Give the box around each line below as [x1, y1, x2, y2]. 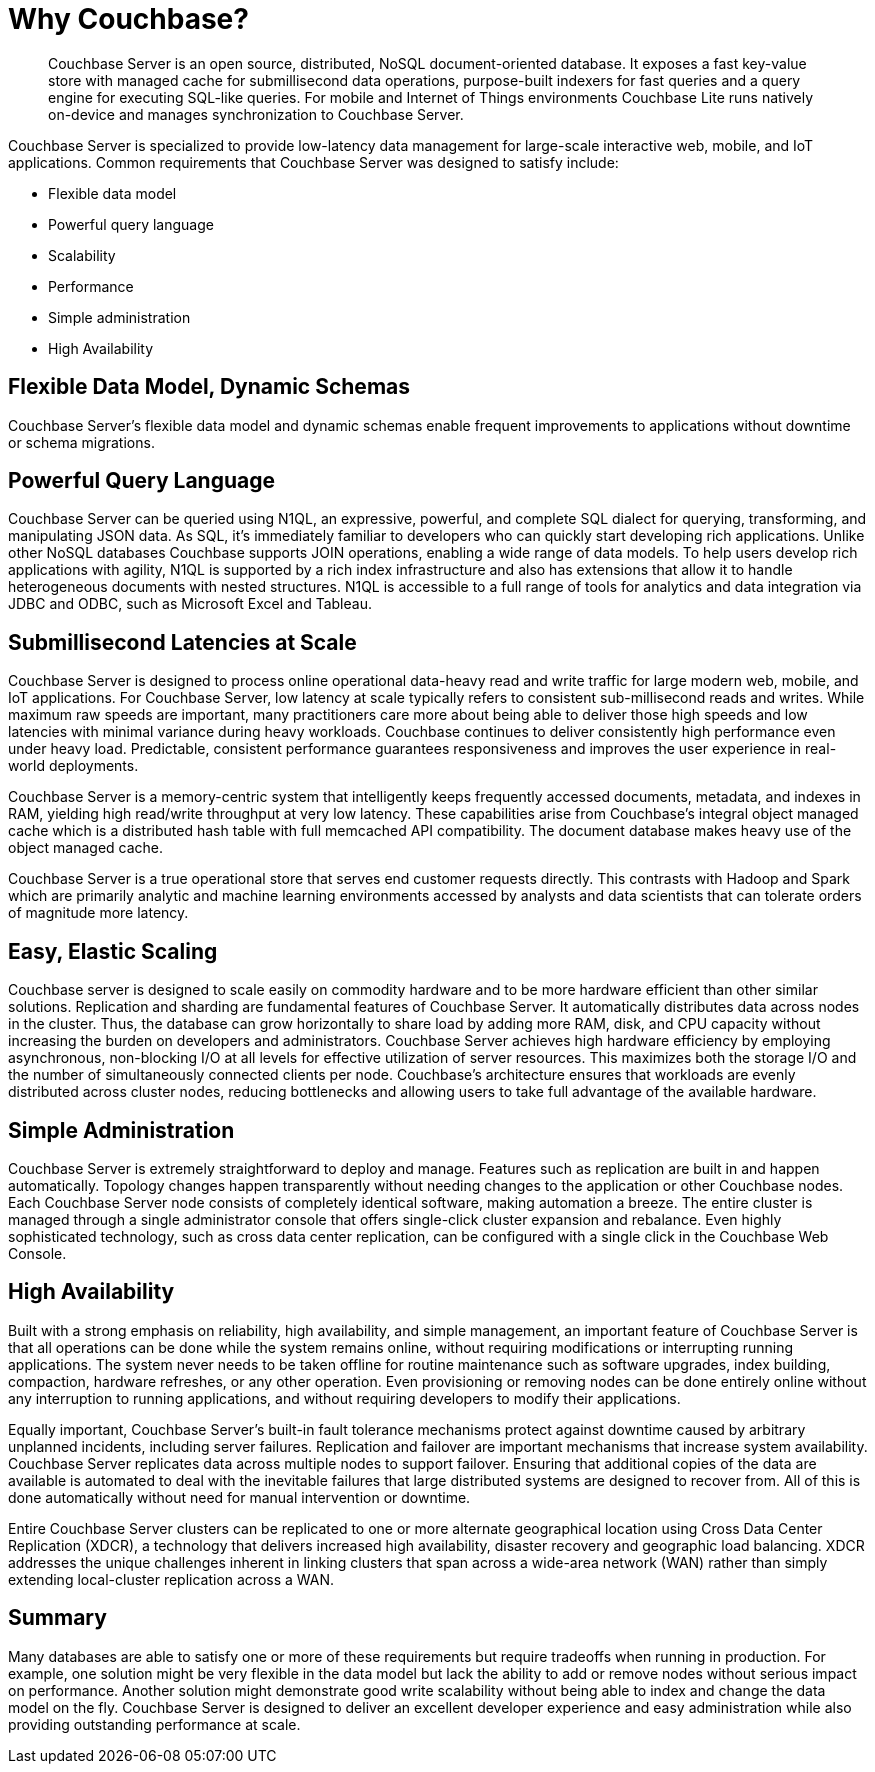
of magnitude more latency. [8, 904, 189, 922]
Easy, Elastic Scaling [8, 938, 218, 964]
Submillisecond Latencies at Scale [8, 629, 357, 655]
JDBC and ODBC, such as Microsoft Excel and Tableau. [8, 595, 372, 613]
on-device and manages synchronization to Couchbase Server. [48, 105, 464, 123]
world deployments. [8, 757, 139, 775]
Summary [8, 1605, 107, 1631]
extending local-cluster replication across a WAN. [8, 1570, 335, 1588]
